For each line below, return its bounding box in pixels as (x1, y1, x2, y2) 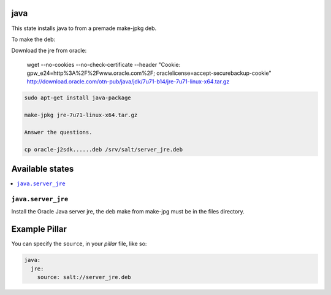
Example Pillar (11, 224, 67, 234)
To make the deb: (11, 36, 56, 43)
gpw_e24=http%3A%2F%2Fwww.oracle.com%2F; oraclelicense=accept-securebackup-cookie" (26, 69, 272, 77)
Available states (11, 164, 74, 174)
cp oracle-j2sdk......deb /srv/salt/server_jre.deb (24, 146, 183, 153)
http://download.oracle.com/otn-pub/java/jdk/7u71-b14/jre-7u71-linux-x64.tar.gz (26, 78, 230, 85)
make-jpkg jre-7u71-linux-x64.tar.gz (24, 112, 138, 119)
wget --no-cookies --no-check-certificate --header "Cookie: (26, 61, 181, 68)
